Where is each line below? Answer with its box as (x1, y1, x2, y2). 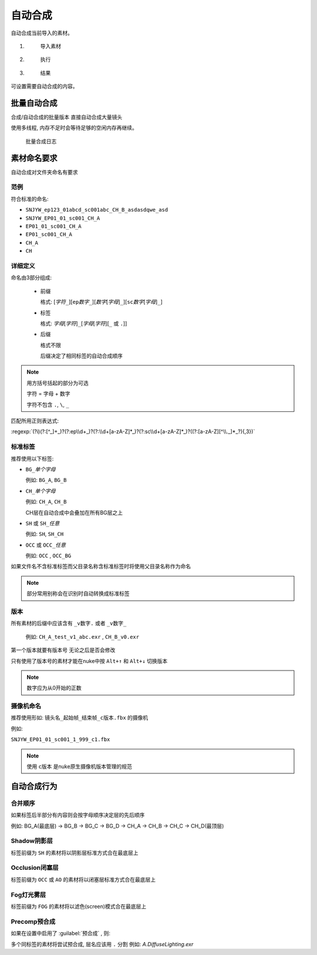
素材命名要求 (11, 153, 58, 163)
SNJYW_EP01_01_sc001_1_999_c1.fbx (11, 736, 110, 743)
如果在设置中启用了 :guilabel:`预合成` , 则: (11, 930, 111, 937)
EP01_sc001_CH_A (25, 231, 73, 238)
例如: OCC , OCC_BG (25, 552, 72, 559)
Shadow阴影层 (11, 837, 53, 845)
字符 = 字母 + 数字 (26, 390, 70, 397)
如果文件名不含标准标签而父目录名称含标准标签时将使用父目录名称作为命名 (11, 563, 191, 570)
